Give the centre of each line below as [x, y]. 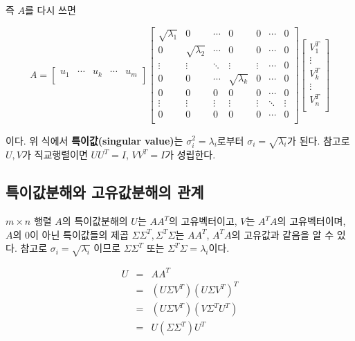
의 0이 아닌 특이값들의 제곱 [71, 234]
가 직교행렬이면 [55, 155]
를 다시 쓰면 [51, 10]
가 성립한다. [190, 155]
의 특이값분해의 [95, 221]
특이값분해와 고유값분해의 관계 [105, 192]
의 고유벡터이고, [203, 221]
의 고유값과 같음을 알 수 [283, 234]
